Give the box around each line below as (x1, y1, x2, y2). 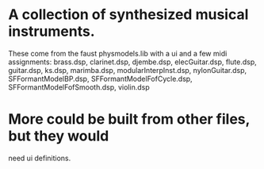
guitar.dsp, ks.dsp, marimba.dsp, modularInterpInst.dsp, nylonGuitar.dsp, (8, 65, 247, 75)
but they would (8, 127, 109, 145)
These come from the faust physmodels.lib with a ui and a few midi (8, 48, 228, 58)
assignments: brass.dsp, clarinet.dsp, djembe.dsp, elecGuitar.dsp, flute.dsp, (8, 57, 257, 67)
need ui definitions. (8, 153, 71, 163)
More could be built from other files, (8, 110, 251, 129)
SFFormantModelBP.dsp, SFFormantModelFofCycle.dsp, (8, 74, 193, 83)
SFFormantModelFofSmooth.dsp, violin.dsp (8, 82, 150, 92)
